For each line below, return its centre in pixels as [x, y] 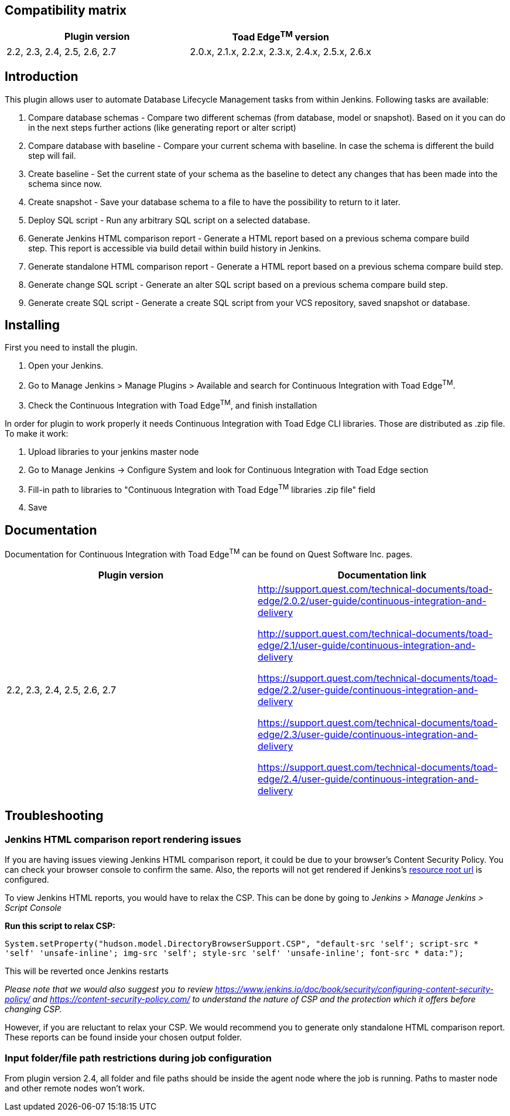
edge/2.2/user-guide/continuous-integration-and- [368, 690]
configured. [27, 880]
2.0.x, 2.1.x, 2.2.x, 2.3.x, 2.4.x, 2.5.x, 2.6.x [280, 51]
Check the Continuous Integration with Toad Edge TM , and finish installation [173, 404]
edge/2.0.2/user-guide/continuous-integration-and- [372, 600]
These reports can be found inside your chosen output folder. [123, 1037]
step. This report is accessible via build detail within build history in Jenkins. [175, 248]
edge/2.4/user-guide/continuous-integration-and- [368, 779]
